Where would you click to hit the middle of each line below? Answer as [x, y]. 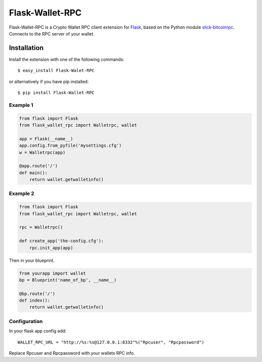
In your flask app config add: [38, 331]
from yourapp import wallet [52, 273]
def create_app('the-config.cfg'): [61, 241]
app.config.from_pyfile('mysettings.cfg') [70, 146]
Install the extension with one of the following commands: [67, 59]
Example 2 [22, 193]
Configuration [26, 321]
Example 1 [21, 105]
